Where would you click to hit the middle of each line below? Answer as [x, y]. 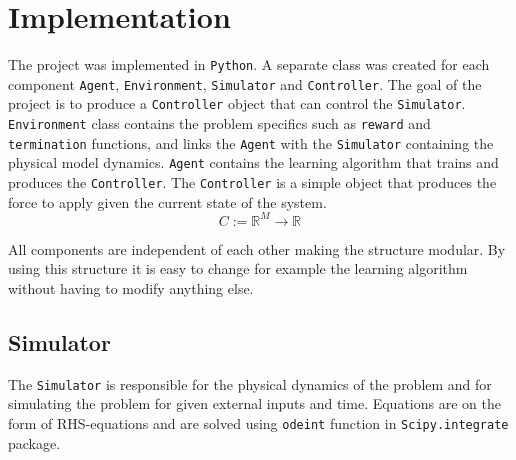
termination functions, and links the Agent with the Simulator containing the [251, 142]
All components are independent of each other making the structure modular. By [257, 248]
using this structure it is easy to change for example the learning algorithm [238, 268]
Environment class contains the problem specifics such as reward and [219, 123]
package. [34, 442]
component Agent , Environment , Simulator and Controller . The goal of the [245, 83]
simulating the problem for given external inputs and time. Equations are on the [254, 403]
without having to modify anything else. [131, 288]
